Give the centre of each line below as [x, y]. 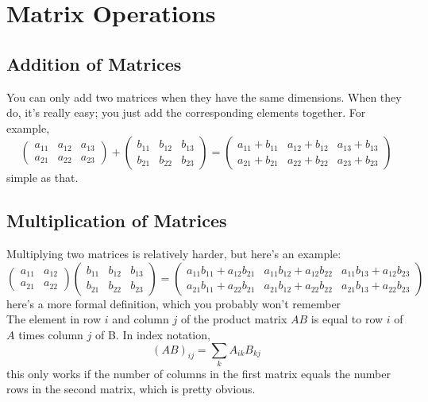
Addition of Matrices [94, 63]
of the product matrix [234, 319]
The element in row [54, 319]
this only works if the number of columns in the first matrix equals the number [199, 373]
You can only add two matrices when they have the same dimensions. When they [204, 97]
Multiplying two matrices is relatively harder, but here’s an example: [174, 254]
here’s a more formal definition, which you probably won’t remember [174, 303]
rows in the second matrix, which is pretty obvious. [131, 389]
